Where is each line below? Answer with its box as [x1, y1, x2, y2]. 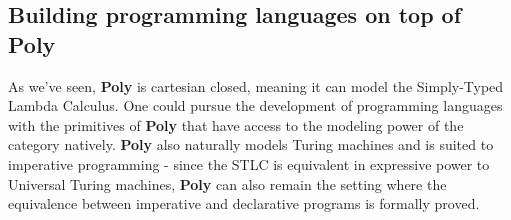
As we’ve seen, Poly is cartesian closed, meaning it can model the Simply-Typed [8, 75, 504, 96]
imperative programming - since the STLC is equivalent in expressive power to [8, 153, 490, 174]
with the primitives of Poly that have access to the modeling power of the [8, 114, 464, 135]
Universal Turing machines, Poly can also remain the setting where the [8, 173, 447, 194]
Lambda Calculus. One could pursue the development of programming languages [8, 95, 503, 116]
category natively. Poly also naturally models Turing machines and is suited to [8, 134, 494, 155]
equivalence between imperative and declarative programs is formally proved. [8, 193, 480, 214]
